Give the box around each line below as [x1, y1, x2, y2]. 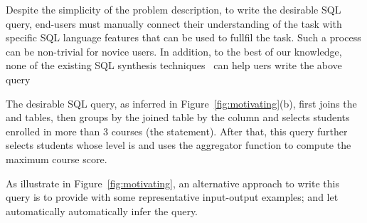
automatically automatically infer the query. [6, 203, 198, 218]
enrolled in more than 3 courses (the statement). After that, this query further [6, 123, 348, 138]
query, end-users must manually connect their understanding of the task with [6, 16, 342, 31]
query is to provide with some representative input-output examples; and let [6, 190, 339, 204]
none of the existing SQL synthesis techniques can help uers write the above [6, 58, 342, 73]
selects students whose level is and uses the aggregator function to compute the [6, 138, 351, 152]
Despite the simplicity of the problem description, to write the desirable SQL [6, 2, 341, 16]
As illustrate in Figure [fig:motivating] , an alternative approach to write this [6, 175, 339, 190]
